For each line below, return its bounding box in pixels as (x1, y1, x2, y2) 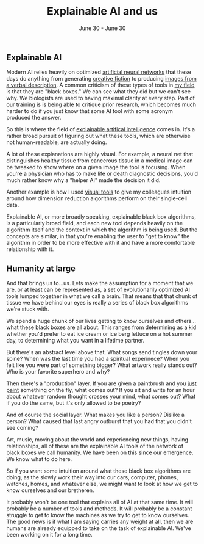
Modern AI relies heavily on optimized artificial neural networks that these (6, 68, 192, 76)
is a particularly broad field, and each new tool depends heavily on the (6, 220, 183, 227)
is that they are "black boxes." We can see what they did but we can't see (6, 88, 191, 95)
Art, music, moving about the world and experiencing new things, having (6, 436, 189, 443)
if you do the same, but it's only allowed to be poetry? (6, 399, 141, 407)
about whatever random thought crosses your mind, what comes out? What (6, 393, 196, 401)
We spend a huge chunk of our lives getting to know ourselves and (6, 317, 174, 325)
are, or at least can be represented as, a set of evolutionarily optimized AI (6, 286, 191, 294)
